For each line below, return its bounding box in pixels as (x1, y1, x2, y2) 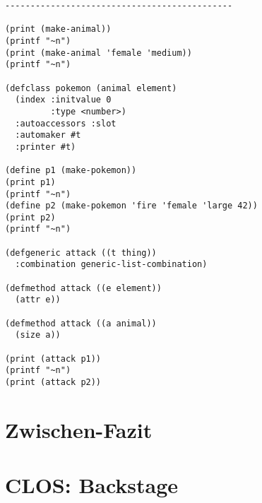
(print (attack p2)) (5, 377, 102, 387)
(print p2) (5, 212, 56, 223)
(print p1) (5, 177, 56, 187)
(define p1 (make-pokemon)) (5, 165, 137, 176)
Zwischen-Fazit (5, 415, 153, 444)
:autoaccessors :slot (15, 118, 117, 129)
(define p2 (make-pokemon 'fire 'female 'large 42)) (5, 201, 258, 211)
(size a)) (15, 330, 61, 341)
